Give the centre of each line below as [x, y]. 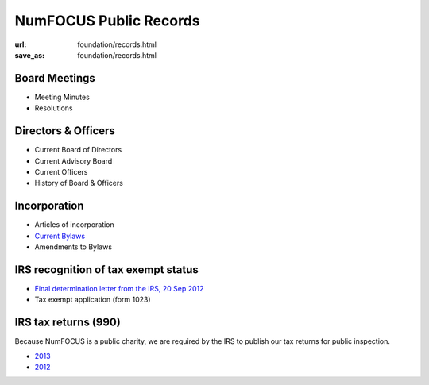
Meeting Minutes [62, 97]
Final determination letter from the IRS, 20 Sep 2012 [119, 288]
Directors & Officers [65, 131]
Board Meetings [55, 78]
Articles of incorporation [74, 225]
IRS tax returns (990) [68, 323]
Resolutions [54, 108]
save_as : [30, 55]
